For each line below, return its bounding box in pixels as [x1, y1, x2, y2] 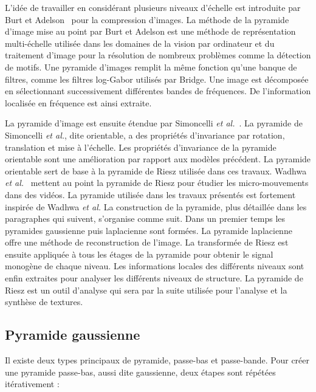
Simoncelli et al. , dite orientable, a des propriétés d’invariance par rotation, [5, 128, 285, 141]
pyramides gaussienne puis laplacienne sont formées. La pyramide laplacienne [5, 224, 292, 236]
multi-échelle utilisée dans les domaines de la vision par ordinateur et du [5, 36, 275, 49]
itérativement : [5, 377, 60, 390]
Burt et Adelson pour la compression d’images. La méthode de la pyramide [5, 13, 289, 26]
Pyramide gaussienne [5, 325, 140, 344]
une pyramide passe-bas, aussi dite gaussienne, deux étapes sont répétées [5, 365, 276, 378]
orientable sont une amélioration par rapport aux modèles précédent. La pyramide [5, 153, 311, 165]
